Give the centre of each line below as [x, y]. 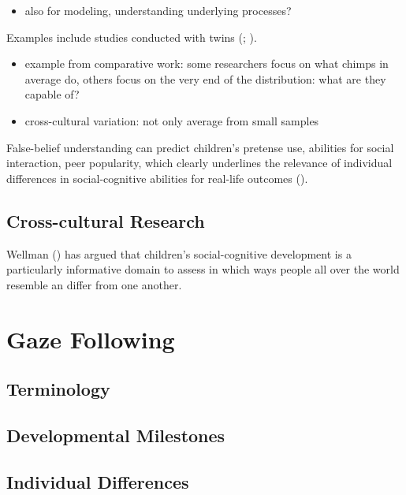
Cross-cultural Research [106, 220]
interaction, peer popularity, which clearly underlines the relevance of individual [199, 163]
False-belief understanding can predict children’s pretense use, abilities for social [200, 147]
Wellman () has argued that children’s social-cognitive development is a [179, 253]
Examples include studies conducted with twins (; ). [132, 37]
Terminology [58, 389]
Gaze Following [91, 339]
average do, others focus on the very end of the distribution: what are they [205, 78]
